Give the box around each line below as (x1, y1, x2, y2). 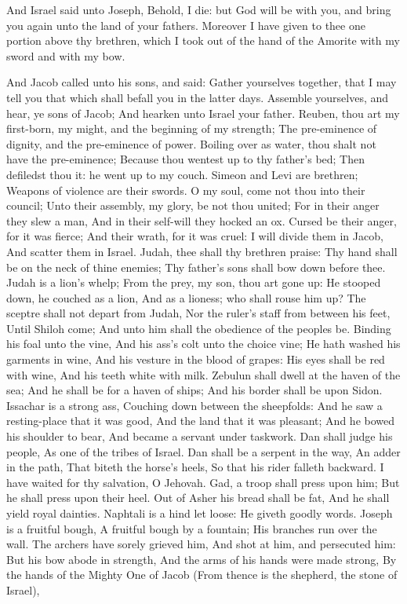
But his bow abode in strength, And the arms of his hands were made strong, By (6, 551, 397, 567)
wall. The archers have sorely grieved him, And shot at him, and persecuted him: (6, 536, 396, 552)
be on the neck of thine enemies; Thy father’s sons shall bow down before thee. (6, 258, 386, 275)
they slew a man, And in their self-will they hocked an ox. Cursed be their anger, (6, 212, 397, 229)
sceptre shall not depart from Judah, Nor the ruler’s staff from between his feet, (6, 305, 391, 321)
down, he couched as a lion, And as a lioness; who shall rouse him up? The (6, 289, 366, 306)
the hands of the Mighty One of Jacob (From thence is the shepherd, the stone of (6, 566, 398, 583)
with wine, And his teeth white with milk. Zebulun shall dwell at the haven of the (6, 366, 401, 383)
